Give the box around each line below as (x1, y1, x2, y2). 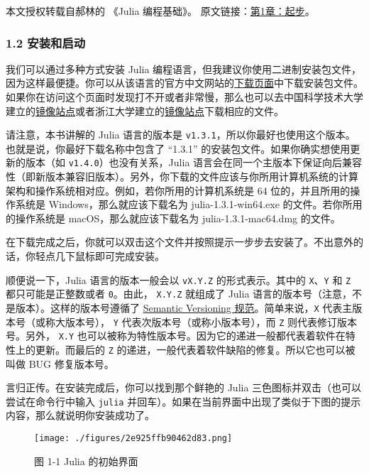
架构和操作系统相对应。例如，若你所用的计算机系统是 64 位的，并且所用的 (6, 183, 351, 197)
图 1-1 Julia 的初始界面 (34, 453, 138, 468)
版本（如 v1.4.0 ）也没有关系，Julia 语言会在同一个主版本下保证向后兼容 (25, 155, 363, 170)
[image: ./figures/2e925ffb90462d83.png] (34, 433, 233, 444)
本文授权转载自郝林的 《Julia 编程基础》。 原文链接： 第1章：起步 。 (6, 4, 315, 18)
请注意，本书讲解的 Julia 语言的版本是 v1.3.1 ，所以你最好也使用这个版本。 (6, 127, 356, 142)
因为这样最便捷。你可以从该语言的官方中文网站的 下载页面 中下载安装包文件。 (6, 75, 363, 90)
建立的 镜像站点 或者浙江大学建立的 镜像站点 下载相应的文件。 (6, 103, 284, 118)
